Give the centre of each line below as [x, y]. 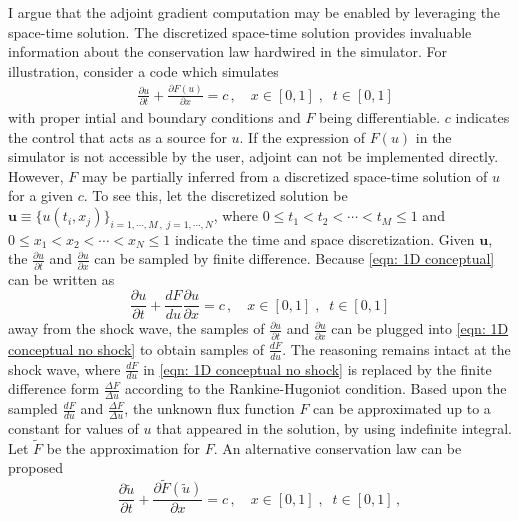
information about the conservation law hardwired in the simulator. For [227, 51]
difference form [54, 388]
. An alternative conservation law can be [337, 447]
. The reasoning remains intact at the [396, 348]
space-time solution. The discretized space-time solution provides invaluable [240, 31]
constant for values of [73, 428]
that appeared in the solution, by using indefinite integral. [334, 428]
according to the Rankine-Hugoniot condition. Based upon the [315, 388]
